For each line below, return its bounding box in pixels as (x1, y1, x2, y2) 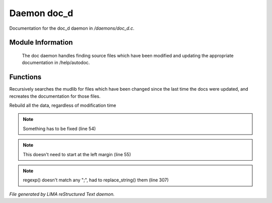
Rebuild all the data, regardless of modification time (9, 102, 116, 108)
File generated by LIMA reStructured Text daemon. (9, 191, 115, 197)
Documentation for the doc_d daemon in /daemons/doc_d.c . (9, 25, 134, 31)
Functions (9, 73, 42, 82)
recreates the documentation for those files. (9, 93, 101, 99)
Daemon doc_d (9, 8, 74, 19)
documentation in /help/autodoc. (22, 59, 90, 65)
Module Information (9, 38, 73, 47)
